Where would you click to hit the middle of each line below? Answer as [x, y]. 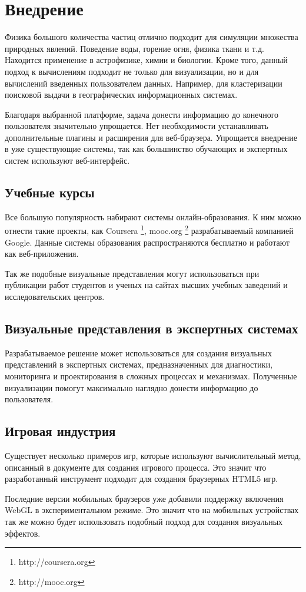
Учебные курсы [50, 192]
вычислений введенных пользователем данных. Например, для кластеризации [144, 83]
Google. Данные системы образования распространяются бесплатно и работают [147, 242]
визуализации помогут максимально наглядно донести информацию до [132, 387]
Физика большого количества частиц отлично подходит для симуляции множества [152, 37]
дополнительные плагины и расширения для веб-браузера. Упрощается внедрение [151, 137]
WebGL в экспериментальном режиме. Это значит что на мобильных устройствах [152, 510]
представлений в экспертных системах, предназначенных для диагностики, [139, 364]
